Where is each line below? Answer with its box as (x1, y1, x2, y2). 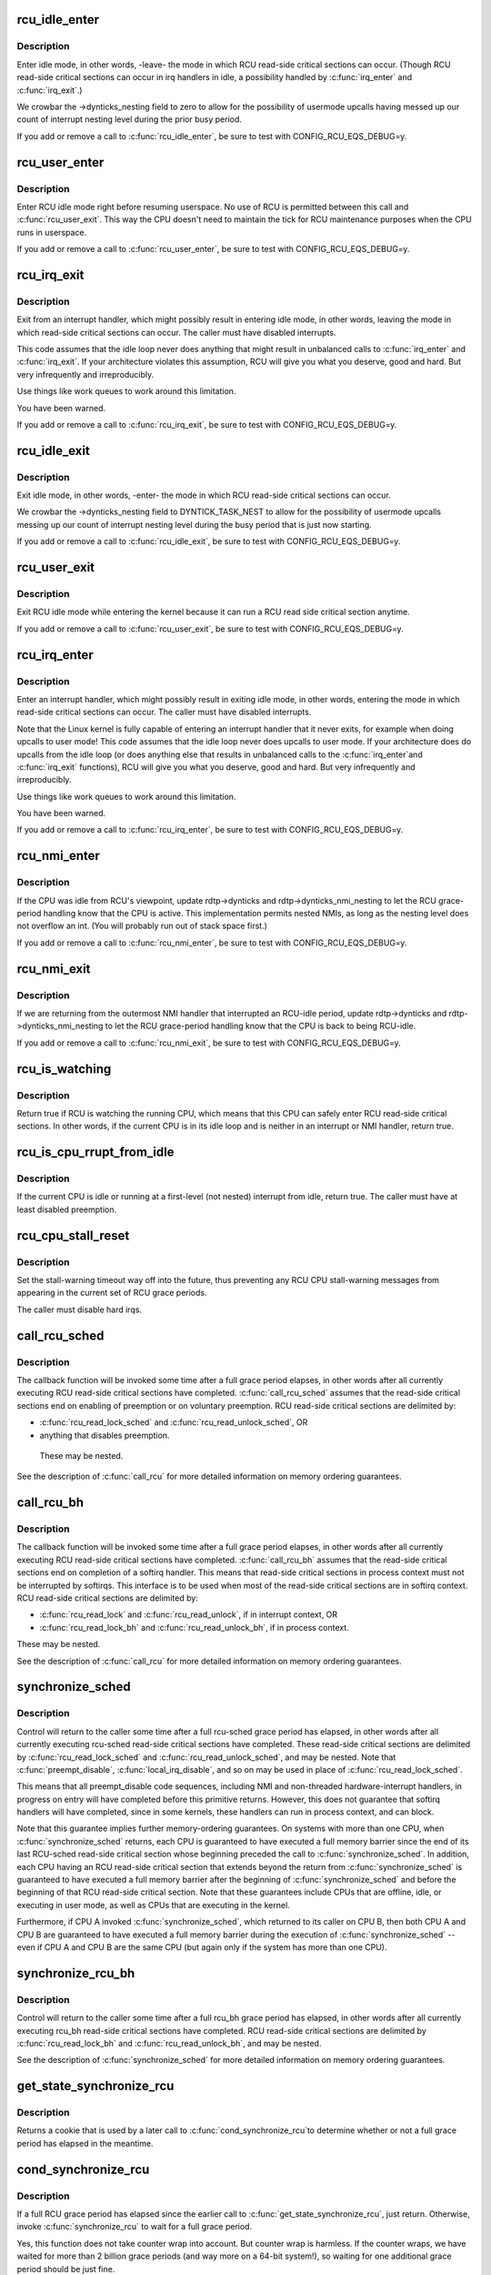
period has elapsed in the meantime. (16, 2138, 154, 2149)
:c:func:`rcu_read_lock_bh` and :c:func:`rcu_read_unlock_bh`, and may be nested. (16, 2037, 322, 2048)
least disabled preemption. (16, 1204, 117, 1215)
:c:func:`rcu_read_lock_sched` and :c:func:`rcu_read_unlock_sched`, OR (39, 1417, 308, 1428)
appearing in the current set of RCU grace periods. (16, 1288, 207, 1299)
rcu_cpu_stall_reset (16, 1228, 130, 1243)
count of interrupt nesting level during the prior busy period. (16, 114, 243, 125)
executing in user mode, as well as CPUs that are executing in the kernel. (16, 1899, 290, 1910)
